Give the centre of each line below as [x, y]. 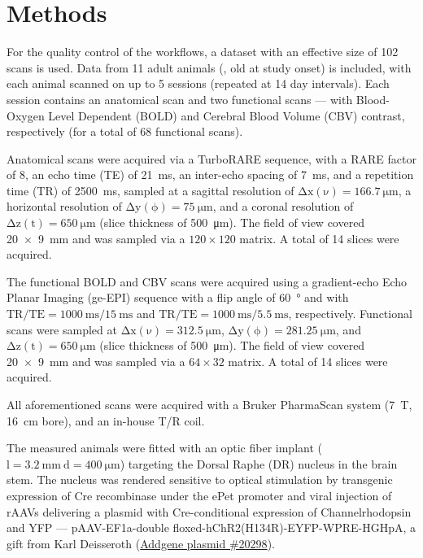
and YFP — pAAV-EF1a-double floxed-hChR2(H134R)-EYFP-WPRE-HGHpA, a [211, 527]
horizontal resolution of [64, 206]
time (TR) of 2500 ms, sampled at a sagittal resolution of [150, 190]
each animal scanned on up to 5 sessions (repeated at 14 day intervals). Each [198, 83]
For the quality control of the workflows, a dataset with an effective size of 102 [203, 52]
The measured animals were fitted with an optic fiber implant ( [164, 448]
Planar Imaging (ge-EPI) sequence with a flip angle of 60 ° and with [178, 297]
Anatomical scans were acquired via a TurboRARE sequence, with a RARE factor [211, 158]
